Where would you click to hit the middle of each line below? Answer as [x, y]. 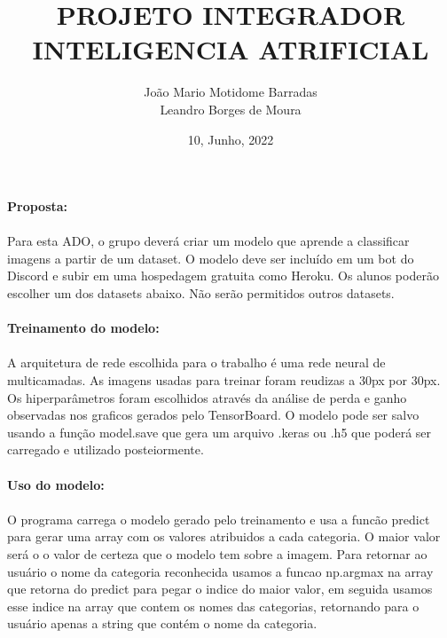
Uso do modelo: [56, 484]
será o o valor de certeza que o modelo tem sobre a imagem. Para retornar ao [217, 553]
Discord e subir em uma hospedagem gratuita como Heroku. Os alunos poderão [223, 276]
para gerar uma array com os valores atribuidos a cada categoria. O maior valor [224, 536]
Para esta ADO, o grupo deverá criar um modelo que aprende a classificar [208, 241]
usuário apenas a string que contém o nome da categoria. [162, 623]
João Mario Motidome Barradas [231, 92]
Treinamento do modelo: [83, 328]
